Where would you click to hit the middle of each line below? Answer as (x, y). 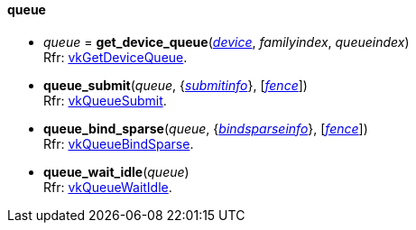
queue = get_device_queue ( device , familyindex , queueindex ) (226, 41)
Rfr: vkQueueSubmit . (105, 100)
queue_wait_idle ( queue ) (116, 171)
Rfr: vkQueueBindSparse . (119, 143)
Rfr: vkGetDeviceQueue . (116, 57)
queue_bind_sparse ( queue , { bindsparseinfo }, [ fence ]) (206, 128)
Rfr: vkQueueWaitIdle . (108, 187)
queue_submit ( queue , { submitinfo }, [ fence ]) (176, 85)
